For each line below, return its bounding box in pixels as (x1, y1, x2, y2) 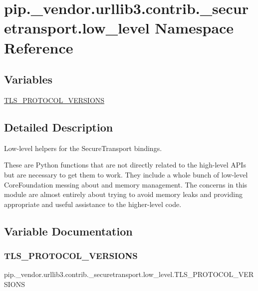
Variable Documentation (4, 223, 133, 238)
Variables (4, 71, 53, 87)
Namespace (155, 17, 234, 38)
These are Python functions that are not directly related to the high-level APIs (4, 159, 246, 170)
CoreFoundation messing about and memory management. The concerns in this (4, 179, 248, 189)
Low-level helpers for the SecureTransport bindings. (4, 142, 162, 153)
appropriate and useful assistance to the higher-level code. (4, 198, 182, 209)
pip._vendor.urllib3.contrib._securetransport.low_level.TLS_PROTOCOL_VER (4, 269, 254, 279)
